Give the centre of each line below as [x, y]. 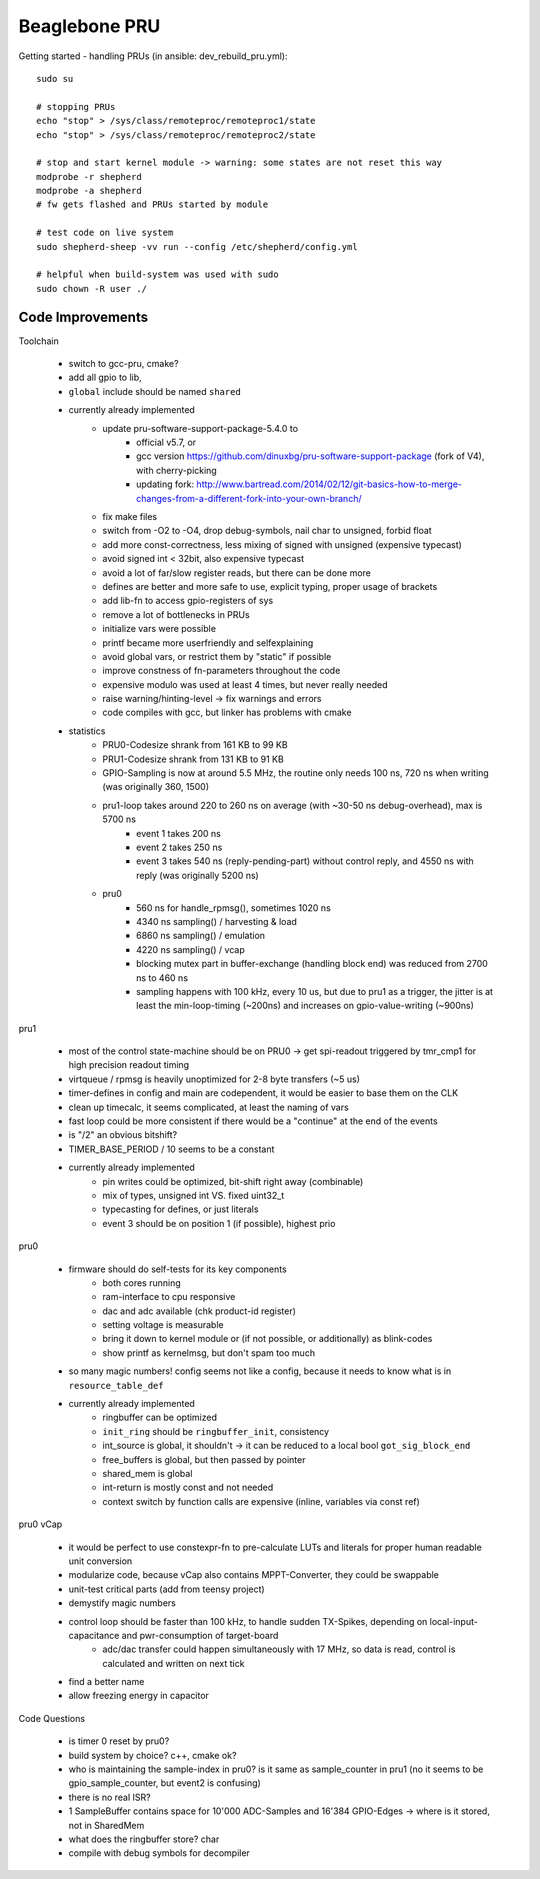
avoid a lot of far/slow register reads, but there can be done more [237, 572]
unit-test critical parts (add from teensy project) [166, 1589]
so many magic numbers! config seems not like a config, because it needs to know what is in [260, 1371]
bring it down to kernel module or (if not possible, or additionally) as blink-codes [267, 1339]
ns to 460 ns [162, 977]
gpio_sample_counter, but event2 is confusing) [165, 1783]
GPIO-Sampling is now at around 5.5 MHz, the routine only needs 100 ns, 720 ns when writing [295, 773]
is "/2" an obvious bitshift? [123, 1135]
